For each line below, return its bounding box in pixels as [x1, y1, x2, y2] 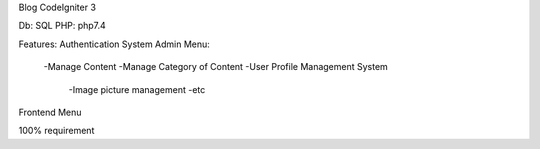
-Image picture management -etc [68, 83, 206, 95]
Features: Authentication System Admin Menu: [18, 38, 210, 50]
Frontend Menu [18, 106, 82, 118]
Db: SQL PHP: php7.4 [18, 20, 107, 32]
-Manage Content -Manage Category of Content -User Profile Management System [43, 61, 389, 73]
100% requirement [18, 125, 95, 137]
